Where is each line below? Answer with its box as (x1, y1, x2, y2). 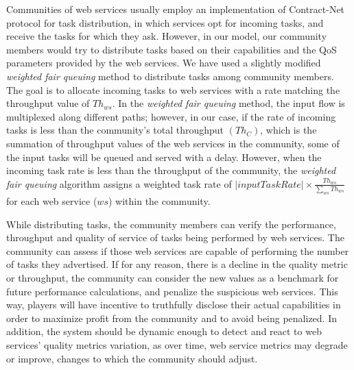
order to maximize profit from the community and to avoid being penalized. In (6, 310, 338, 325)
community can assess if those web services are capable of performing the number (6, 243, 349, 258)
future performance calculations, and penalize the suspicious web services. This (6, 284, 338, 298)
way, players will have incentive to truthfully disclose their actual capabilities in (6, 297, 341, 312)
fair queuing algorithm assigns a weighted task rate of (6, 176, 232, 190)
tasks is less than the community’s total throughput (6, 123, 224, 137)
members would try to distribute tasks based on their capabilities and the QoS (6, 42, 337, 56)
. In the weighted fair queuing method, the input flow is (112, 96, 345, 110)
